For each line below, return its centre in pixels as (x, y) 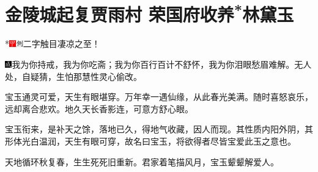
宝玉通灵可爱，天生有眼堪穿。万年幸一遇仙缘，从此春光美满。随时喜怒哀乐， (159, 97)
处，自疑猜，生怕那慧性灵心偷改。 (73, 76)
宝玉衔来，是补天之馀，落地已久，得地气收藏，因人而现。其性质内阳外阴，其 (159, 129)
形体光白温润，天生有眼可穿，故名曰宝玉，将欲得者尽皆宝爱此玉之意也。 (150, 141)
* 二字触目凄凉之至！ (53, 44)
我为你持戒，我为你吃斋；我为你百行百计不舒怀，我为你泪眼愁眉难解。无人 (162, 64)
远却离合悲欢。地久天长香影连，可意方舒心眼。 (99, 108)
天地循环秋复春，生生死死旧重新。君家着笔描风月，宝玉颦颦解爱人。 (142, 161)
